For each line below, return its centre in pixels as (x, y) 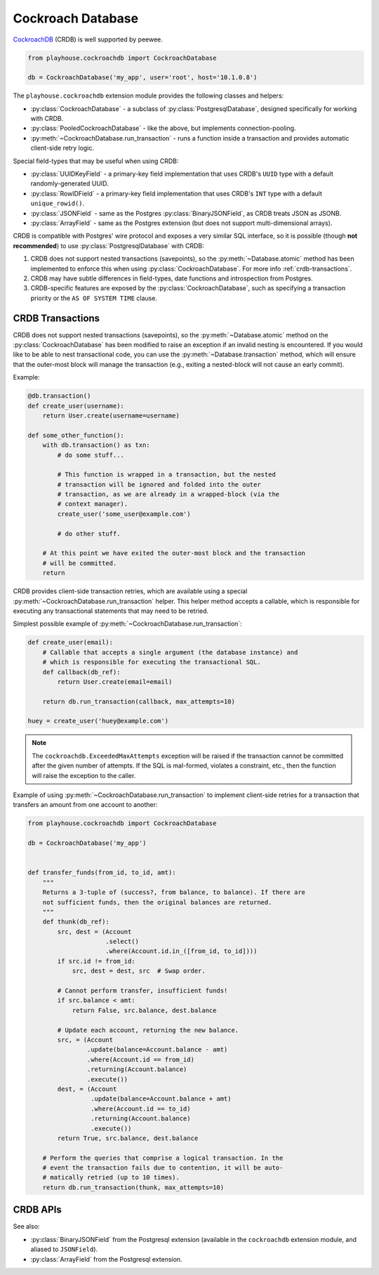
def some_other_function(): (76, 435)
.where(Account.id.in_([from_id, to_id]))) (181, 951)
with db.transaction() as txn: (96, 445)
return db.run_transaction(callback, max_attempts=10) (139, 701)
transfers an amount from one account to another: (85, 805)
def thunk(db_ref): (76, 922)
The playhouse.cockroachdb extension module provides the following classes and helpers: (148, 96)
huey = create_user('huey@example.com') (98, 721)
